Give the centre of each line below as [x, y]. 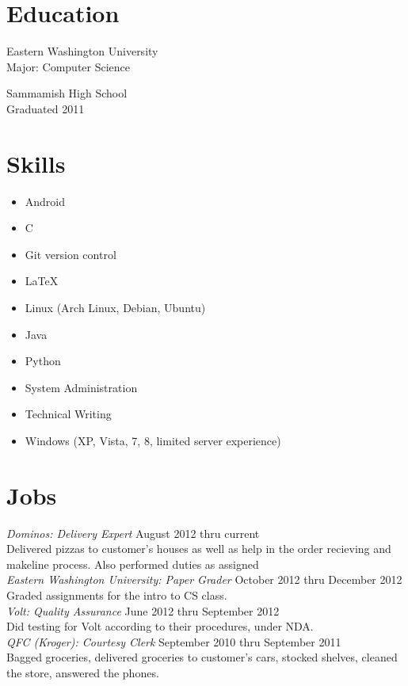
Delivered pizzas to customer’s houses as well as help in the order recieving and [199, 549]
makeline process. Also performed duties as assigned [133, 564]
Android [45, 201]
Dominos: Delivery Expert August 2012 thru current [133, 533]
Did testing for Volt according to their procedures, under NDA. [160, 626]
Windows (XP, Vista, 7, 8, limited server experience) [153, 440]
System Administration [81, 387]
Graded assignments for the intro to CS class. [117, 595]
